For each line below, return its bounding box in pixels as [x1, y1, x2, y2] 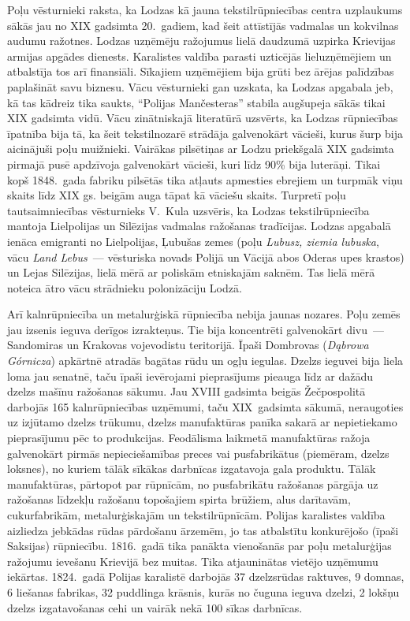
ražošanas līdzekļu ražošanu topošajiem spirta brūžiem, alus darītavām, [7, 491, 351, 508]
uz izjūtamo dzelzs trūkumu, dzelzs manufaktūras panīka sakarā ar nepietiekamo [7, 414, 397, 430]
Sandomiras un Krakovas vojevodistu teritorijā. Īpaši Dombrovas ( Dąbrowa [7, 337, 369, 353]
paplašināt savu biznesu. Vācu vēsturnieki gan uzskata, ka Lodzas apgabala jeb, [7, 78, 393, 95]
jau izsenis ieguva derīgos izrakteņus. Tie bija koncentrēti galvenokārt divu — [7, 321, 385, 337]
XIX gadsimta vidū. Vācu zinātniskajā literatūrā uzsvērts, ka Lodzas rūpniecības [7, 110, 398, 126]
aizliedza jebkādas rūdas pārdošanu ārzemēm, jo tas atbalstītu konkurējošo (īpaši [7, 522, 399, 538]
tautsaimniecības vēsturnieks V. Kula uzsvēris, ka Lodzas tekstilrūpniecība [7, 202, 370, 218]
